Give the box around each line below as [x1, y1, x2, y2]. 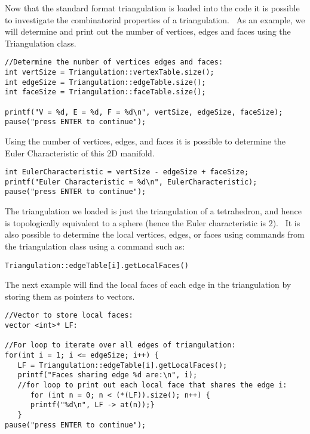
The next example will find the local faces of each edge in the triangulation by [5, 278, 291, 291]
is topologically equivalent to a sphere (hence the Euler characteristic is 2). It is [5, 216, 300, 229]
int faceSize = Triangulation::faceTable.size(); [5, 88, 206, 97]
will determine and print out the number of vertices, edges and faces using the [5, 25, 291, 38]
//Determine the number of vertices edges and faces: [5, 58, 223, 67]
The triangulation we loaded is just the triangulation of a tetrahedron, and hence [5, 205, 302, 217]
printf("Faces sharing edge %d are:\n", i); [17, 371, 198, 380]
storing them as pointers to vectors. [5, 290, 135, 302]
